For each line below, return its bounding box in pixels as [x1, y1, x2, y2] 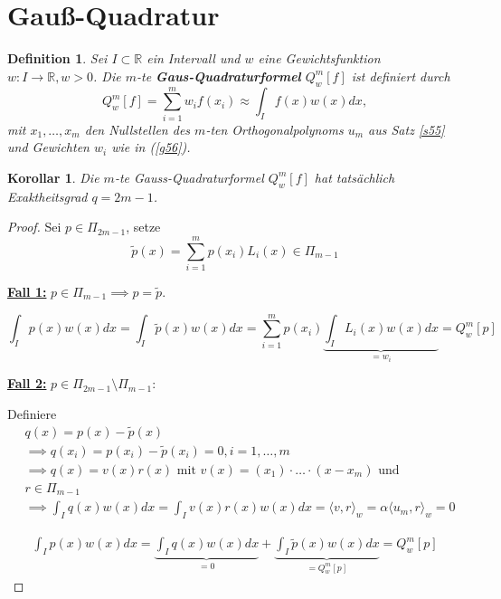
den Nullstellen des [84, 119, 191, 138]
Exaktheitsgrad [7, 186, 88, 205]
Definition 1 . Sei [7, 49, 108, 68]
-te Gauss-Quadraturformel [114, 167, 264, 186]
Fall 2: [7, 374, 47, 393]
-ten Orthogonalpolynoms [205, 119, 344, 138]
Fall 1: [7, 281, 47, 300]
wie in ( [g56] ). [111, 138, 191, 157]
